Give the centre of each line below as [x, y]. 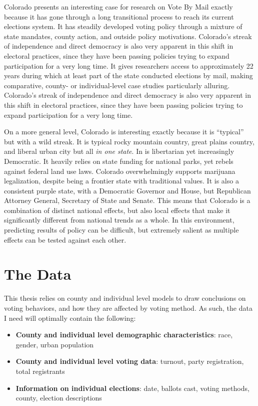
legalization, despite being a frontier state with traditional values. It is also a [121, 181]
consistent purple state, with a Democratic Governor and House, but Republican [127, 190]
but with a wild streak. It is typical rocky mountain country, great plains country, [129, 141]
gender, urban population [55, 344]
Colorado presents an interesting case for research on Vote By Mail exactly [118, 7]
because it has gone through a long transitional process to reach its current [119, 16]
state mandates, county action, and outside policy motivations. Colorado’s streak [128, 36]
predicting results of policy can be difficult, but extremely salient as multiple [121, 230]
